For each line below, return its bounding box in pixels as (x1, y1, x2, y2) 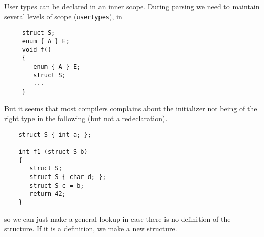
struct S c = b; (29, 182, 84, 189)
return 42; (29, 190, 66, 198)
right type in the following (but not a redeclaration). (4, 113, 168, 124)
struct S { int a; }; (18, 131, 91, 138)
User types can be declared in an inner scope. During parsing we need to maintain (4, 1, 260, 11)
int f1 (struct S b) (18, 148, 88, 155)
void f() (22, 46, 52, 53)
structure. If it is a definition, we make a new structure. (4, 223, 177, 234)
